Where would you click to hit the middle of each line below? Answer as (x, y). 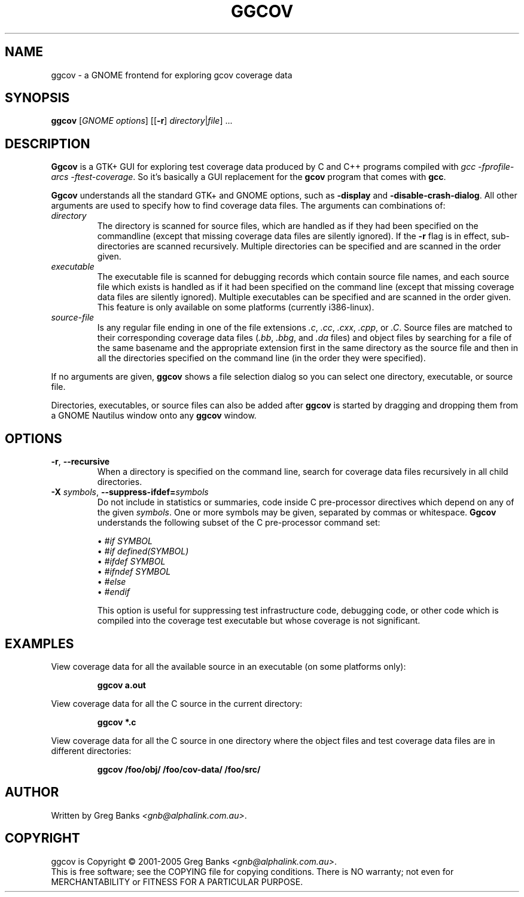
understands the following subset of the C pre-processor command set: (239, 523)
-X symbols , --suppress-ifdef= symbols (130, 492)
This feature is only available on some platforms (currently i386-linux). (236, 307)
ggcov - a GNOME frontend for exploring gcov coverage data (172, 75)
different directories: (91, 750)
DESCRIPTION (48, 144)
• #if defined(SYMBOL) (143, 551)
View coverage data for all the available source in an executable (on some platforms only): (229, 666)
